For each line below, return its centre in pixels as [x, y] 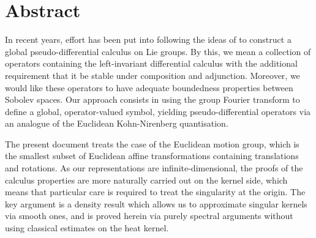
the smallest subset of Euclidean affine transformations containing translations [152, 156]
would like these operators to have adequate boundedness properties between [149, 87]
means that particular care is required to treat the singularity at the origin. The [155, 192]
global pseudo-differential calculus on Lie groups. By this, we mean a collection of [158, 51]
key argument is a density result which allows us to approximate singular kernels [156, 203]
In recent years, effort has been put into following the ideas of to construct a [148, 39]
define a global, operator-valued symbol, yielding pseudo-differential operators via [158, 111]
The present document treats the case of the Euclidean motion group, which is [152, 143]
